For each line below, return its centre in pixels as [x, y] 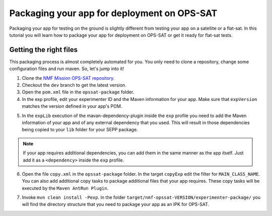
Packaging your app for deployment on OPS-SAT [113, 13]
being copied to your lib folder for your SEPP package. [80, 130]
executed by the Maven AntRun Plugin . [65, 188]
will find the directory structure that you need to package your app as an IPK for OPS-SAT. [116, 204]
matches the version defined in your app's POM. [72, 106]
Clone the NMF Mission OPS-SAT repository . [68, 78]
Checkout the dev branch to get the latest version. [74, 85]
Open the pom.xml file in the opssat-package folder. [78, 92]
